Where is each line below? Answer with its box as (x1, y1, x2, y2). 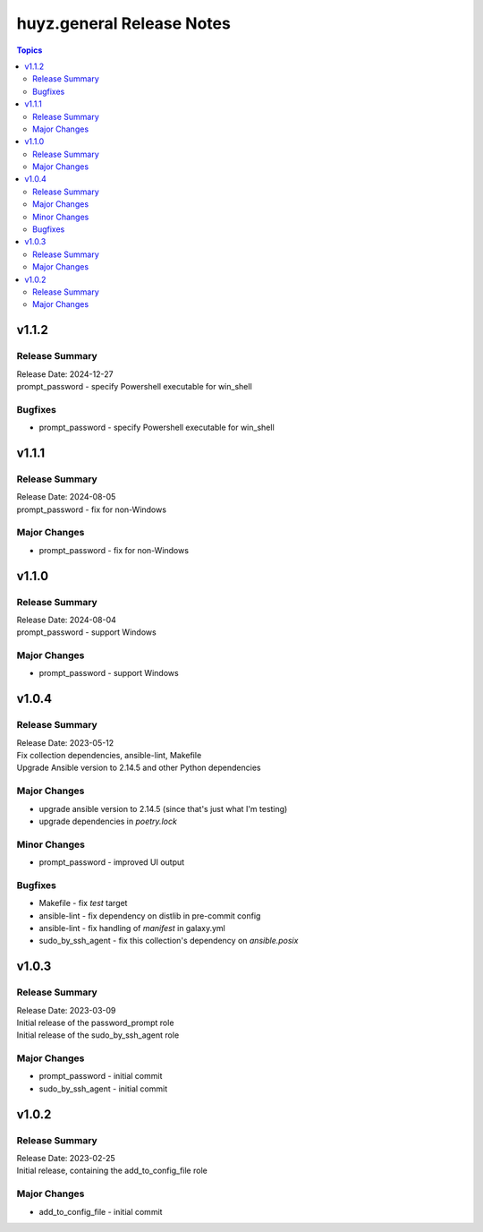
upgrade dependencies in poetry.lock (38, 816, 178, 826)
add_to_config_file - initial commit (38, 1206, 163, 1217)
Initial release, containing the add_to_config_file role (16, 1165, 208, 1176)
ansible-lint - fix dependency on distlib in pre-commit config (38, 910, 261, 921)
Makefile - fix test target (38, 898, 128, 909)
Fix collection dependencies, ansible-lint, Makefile (16, 749, 202, 760)
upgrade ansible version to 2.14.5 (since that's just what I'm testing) (38, 803, 288, 814)
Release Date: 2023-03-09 (16, 1005, 116, 1015)
